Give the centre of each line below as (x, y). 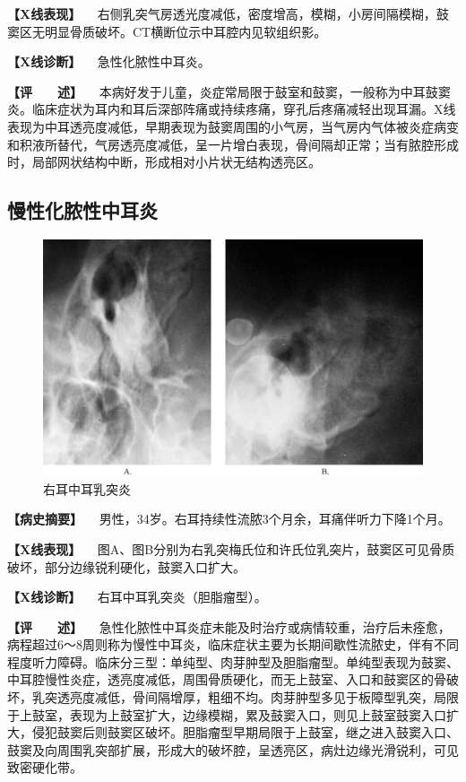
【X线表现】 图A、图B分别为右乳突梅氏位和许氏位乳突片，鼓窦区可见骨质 (231, 548)
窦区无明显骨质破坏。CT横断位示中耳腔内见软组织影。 (167, 31)
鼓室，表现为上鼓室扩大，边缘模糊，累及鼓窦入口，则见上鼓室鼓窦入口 (239, 714)
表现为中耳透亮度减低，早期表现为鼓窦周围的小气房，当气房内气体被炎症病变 (233, 126)
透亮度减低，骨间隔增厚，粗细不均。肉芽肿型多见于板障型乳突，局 (251, 697)
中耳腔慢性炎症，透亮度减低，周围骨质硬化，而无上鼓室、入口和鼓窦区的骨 (227, 679)
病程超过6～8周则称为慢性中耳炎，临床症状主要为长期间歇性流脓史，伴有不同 (233, 644)
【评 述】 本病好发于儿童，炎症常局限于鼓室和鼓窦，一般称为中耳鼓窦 (229, 91)
